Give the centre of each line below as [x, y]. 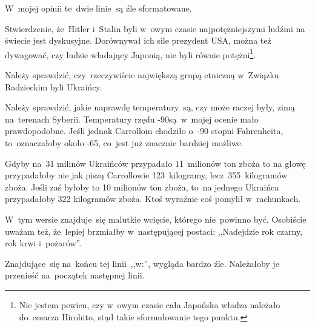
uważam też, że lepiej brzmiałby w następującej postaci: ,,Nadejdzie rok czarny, [154, 231]
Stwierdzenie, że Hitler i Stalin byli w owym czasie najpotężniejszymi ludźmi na [155, 28]
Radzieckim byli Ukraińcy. [54, 86]
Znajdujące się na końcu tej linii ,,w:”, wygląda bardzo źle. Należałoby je [142, 263]
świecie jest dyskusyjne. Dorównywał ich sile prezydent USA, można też [138, 40]
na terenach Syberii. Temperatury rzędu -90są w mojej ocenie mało [132, 119]
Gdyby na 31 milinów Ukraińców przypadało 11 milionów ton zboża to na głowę [155, 163]
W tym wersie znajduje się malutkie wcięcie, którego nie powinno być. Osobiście [156, 219]
